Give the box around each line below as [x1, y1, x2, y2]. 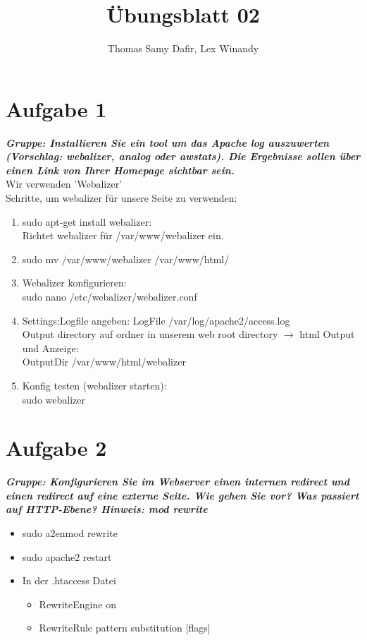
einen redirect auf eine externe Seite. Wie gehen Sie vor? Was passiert [6, 488, 359, 502]
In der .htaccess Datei [22, 573, 116, 588]
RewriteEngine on [39, 596, 116, 611]
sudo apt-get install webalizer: [22, 214, 152, 229]
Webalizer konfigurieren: [22, 275, 127, 290]
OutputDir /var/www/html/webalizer [22, 354, 186, 369]
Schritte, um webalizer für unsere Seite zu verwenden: [6, 191, 237, 205]
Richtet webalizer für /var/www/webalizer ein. [22, 228, 224, 243]
